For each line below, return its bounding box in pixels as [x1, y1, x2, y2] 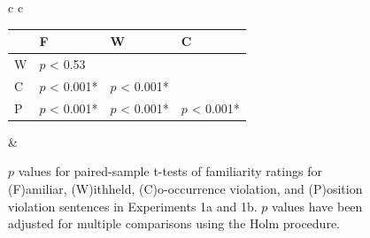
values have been [272, 196, 363, 215]
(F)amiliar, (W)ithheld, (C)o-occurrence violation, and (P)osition [8, 179, 363, 197]
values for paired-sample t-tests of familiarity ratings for [18, 162, 322, 180]
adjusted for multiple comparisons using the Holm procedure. [8, 214, 340, 233]
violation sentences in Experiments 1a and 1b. [8, 196, 258, 215]
